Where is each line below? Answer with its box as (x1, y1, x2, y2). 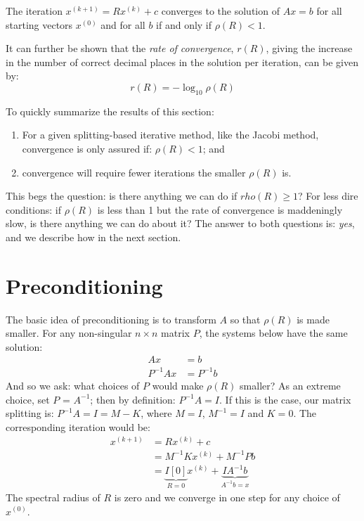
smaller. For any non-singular (6, 326, 132, 340)
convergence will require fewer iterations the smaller (22, 165, 246, 179)
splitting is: (6, 406, 54, 420)
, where (141, 406, 172, 420)
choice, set (6, 392, 50, 406)
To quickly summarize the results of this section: (6, 103, 214, 118)
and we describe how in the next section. (6, 229, 181, 244)
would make (152, 378, 204, 392)
